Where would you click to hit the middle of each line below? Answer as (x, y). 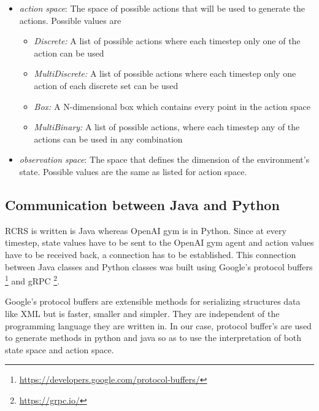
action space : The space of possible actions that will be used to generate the (162, 8)
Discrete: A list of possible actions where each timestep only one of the (167, 41)
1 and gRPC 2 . (33, 280)
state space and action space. (60, 349)
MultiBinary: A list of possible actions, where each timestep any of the (167, 127)
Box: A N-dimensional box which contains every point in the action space (172, 106)
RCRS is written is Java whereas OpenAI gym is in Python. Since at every (146, 230)
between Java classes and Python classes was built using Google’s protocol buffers (159, 266)
